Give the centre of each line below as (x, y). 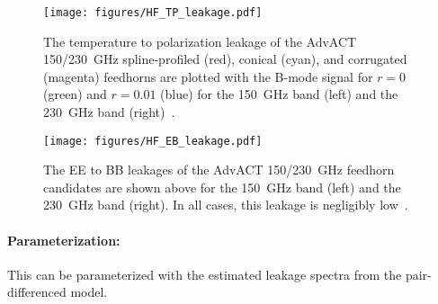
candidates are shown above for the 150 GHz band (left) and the (222, 187)
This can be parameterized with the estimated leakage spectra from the (205, 274)
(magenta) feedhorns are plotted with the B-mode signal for (208, 76)
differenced (37, 292)
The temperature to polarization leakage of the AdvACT (200, 41)
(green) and (75, 94)
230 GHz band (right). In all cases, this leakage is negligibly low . (226, 205)
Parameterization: (64, 240)
